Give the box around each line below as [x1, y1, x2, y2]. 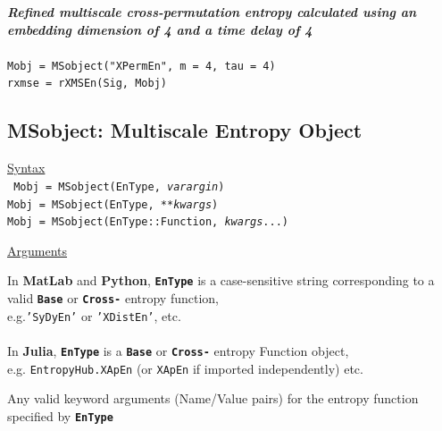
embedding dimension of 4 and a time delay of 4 [7, 20, 313, 38]
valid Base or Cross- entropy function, [7, 289, 219, 308]
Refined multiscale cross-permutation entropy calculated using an [7, 3, 417, 21]
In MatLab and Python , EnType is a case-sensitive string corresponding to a [7, 271, 435, 290]
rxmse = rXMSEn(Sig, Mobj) [7, 77, 167, 90]
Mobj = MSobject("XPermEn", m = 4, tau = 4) [7, 59, 276, 72]
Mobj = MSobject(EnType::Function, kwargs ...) [7, 215, 288, 229]
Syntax [7, 158, 46, 177]
